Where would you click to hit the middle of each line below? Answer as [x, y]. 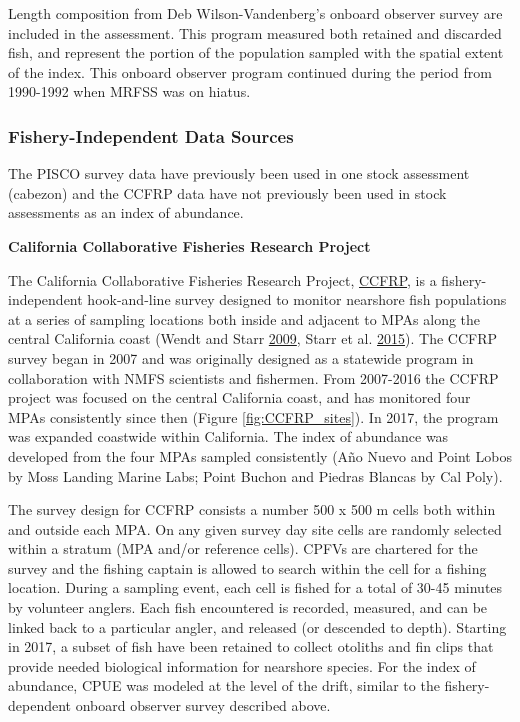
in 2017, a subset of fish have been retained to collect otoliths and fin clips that [251, 646]
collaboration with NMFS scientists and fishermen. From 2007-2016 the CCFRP [253, 377]
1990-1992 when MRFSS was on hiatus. [129, 91]
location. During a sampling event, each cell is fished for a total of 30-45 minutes [255, 587]
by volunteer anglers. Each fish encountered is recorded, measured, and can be [248, 607]
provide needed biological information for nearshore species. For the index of [242, 665]
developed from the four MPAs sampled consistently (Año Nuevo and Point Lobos [260, 455]
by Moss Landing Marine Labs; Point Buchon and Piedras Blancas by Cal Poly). [255, 475]
